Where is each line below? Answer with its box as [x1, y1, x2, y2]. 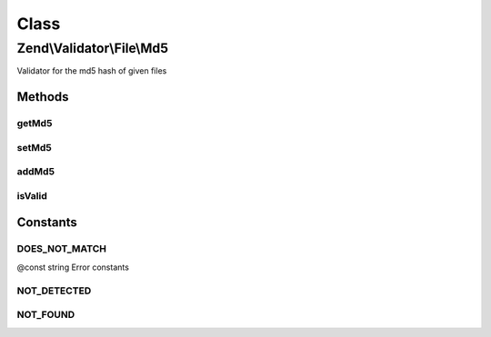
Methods [16, 89, 69, 104]
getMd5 [16, 117, 53, 130]
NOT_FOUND [16, 309, 75, 322]
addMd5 [16, 165, 55, 178]
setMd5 [16, 141, 52, 154]
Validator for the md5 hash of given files [16, 65, 167, 76]
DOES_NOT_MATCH [16, 243, 107, 255]
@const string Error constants [16, 262, 129, 273]
